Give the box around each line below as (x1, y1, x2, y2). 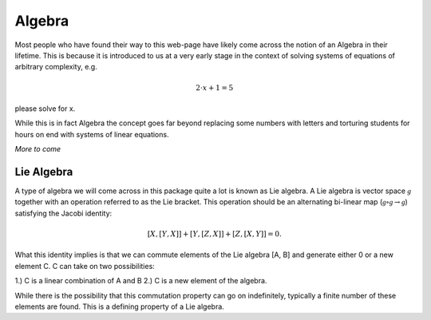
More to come (14, 144, 61, 154)
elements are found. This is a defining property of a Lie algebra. (14, 302, 225, 311)
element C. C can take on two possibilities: (14, 261, 155, 271)
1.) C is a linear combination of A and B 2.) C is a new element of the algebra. (14, 276, 267, 286)
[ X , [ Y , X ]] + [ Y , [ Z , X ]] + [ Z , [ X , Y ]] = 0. (147, 229, 283, 239)
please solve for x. (14, 104, 76, 113)
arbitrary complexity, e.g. (14, 62, 97, 72)
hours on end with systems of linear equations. (14, 129, 169, 139)
